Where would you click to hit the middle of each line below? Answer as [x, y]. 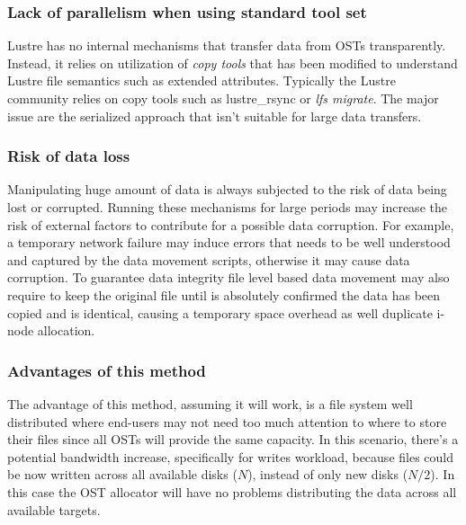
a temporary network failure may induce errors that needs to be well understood [229, 242]
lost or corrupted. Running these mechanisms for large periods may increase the [227, 207]
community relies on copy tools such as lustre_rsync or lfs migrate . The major [223, 98]
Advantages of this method [107, 370]
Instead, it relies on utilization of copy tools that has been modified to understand [233, 62]
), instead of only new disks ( [328, 474]
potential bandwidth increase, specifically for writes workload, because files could [231, 456]
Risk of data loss [69, 156]
